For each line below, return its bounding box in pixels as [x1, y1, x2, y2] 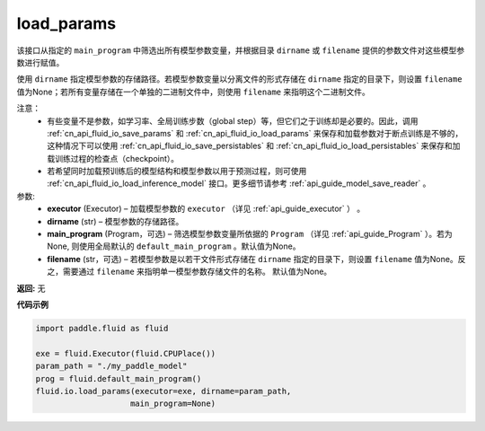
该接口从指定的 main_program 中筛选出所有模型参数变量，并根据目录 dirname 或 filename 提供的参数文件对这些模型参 [16, 45, 465, 56]
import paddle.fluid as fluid [35, 323, 169, 333]
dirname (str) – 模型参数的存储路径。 [47, 215, 184, 226]
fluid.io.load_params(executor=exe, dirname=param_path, [35, 386, 292, 396]
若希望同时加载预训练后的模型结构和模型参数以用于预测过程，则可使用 [47, 166, 307, 177]
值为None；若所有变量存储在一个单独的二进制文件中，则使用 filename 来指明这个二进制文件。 [16, 86, 370, 97]
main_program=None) [130, 399, 216, 409]
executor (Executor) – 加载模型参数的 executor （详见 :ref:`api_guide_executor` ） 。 [47, 203, 366, 215]
